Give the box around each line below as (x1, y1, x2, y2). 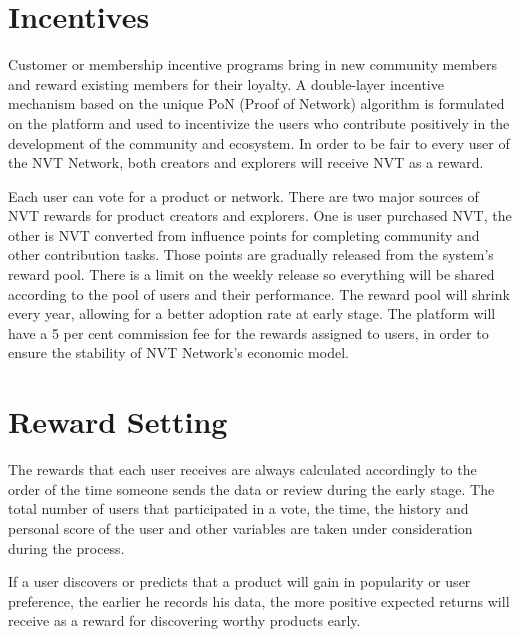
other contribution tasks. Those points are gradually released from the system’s (8, 244, 494, 265)
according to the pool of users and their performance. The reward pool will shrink (8, 283, 510, 304)
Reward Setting (8, 401, 228, 442)
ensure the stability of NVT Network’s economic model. (8, 342, 349, 363)
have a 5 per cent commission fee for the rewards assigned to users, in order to (8, 322, 489, 343)
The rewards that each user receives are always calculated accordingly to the (8, 459, 477, 480)
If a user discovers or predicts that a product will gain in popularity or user (8, 571, 471, 592)
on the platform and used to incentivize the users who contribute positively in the (8, 112, 510, 133)
